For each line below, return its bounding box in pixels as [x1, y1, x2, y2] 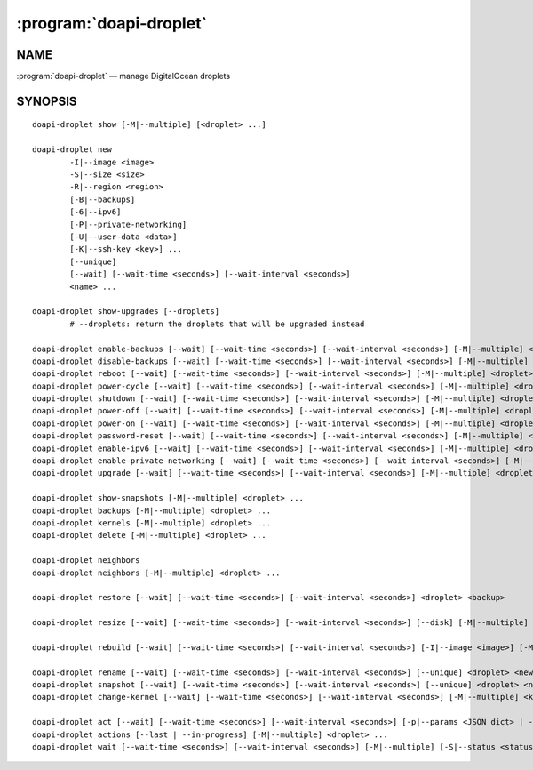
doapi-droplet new [32, 145, 113, 155]
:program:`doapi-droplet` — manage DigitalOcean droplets [16, 71, 231, 82]
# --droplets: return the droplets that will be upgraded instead [69, 318, 365, 329]
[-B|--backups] [69, 194, 136, 205]
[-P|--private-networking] [69, 219, 187, 229]
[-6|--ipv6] [69, 207, 122, 217]
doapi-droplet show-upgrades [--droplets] [32, 307, 220, 317]
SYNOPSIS [16, 93, 77, 108]
